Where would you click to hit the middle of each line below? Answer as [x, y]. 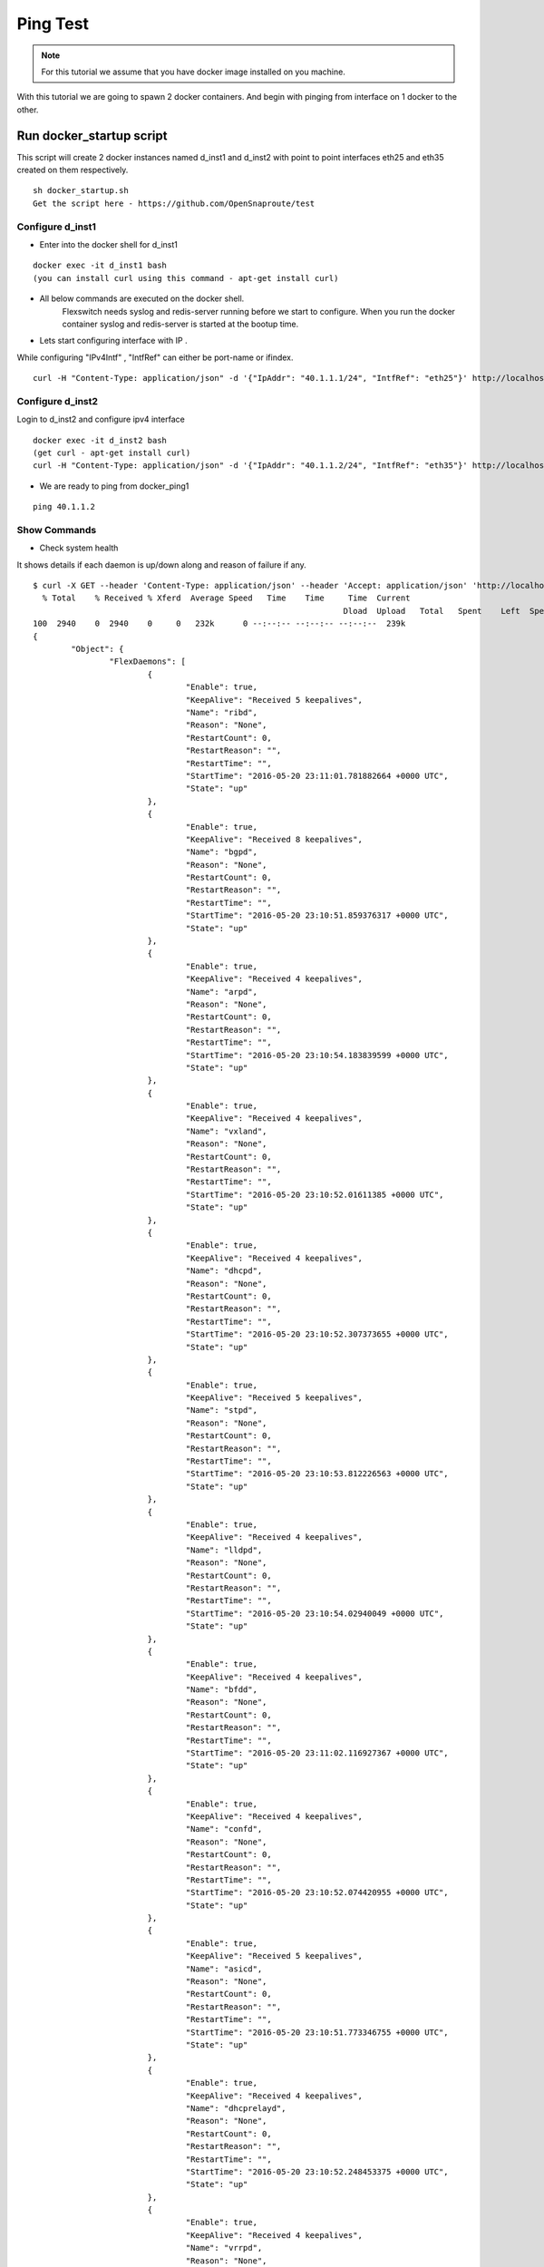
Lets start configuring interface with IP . [113, 341]
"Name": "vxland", [226, 1131]
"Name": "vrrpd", [224, 2248]
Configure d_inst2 [58, 401]
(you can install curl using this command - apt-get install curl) [186, 278]
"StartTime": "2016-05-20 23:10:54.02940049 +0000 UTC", [315, 1613]
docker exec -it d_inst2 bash [100, 440]
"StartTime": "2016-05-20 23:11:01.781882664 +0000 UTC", [317, 776]
